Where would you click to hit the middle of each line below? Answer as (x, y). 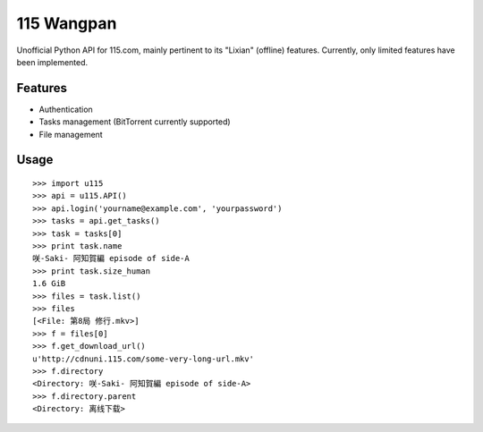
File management (71, 134)
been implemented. (52, 62)
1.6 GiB (49, 284)
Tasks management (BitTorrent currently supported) (135, 122)
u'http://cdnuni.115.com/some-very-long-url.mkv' (144, 359)
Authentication (66, 109)
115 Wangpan (67, 23)
